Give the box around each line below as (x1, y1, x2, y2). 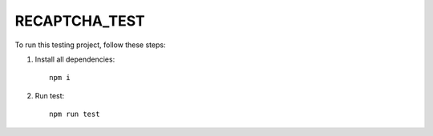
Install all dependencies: (34, 54, 115, 64)
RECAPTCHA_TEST (14, 12, 145, 30)
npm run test (49, 110, 100, 119)
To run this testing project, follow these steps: (14, 40, 166, 50)
